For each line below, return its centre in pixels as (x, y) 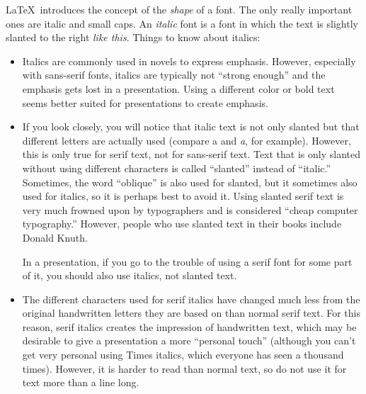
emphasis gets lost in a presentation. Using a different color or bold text (178, 88)
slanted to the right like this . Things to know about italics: (133, 37)
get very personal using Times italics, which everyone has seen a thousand (183, 355)
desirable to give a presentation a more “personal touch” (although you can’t (189, 340)
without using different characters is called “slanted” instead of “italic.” (177, 168)
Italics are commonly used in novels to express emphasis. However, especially (189, 61)
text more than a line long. (81, 382)
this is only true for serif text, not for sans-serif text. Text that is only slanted (191, 154)
